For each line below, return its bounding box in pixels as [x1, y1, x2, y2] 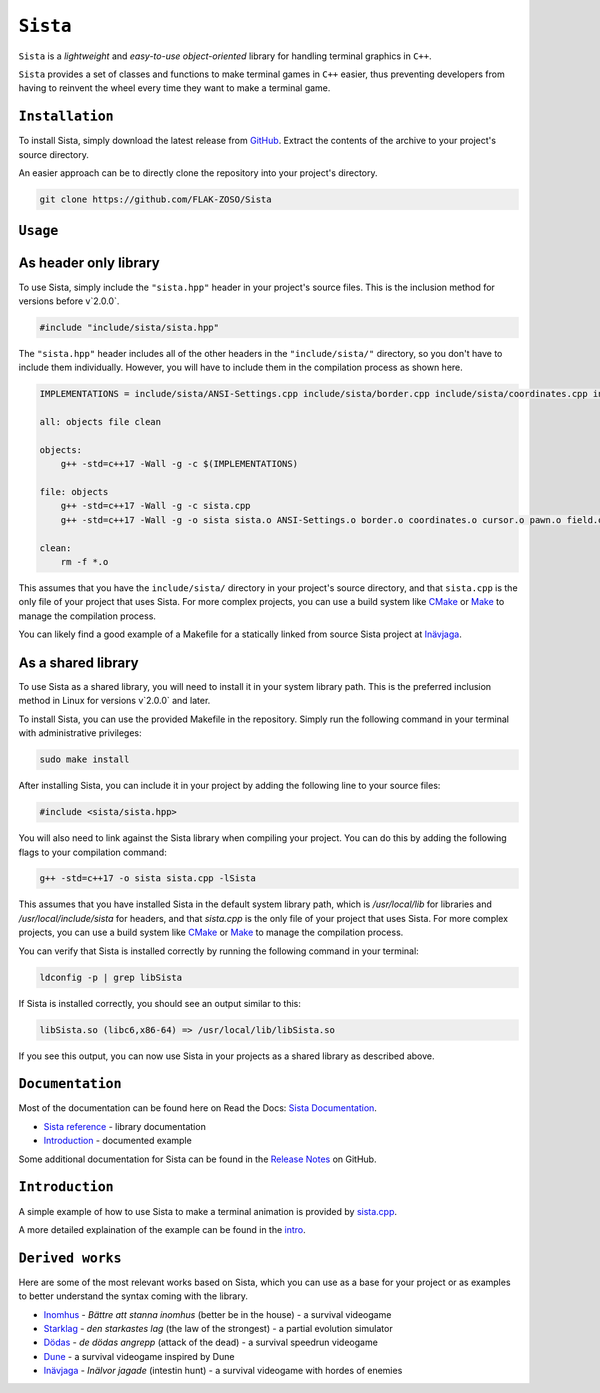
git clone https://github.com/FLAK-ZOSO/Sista [39, 194, 272, 205]
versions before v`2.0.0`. [18, 295, 120, 307]
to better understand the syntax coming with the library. [18, 1290, 249, 1302]
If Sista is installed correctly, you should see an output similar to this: [18, 997, 302, 1009]
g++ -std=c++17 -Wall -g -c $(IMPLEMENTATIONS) [60, 458, 299, 470]
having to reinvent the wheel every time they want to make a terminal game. [18, 82, 331, 94]
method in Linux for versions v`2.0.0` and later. [18, 695, 211, 707]
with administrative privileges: [18, 727, 142, 739]
